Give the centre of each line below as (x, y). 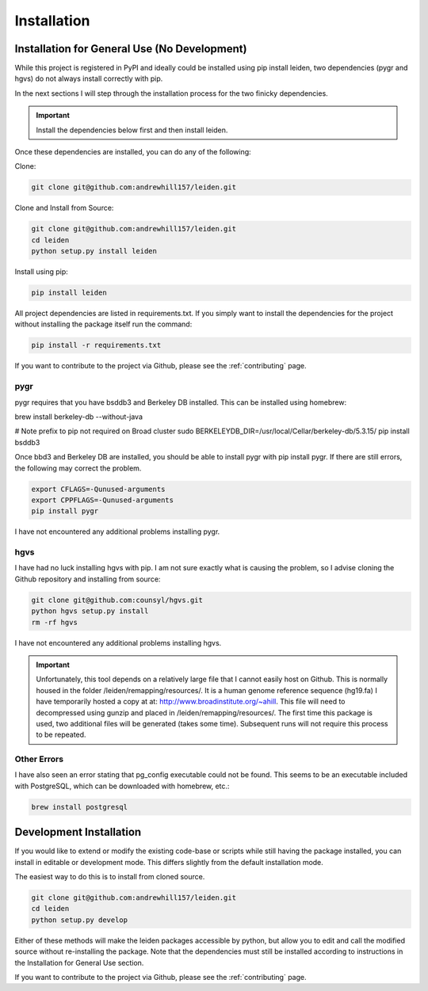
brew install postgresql (80, 807)
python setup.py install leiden (94, 251)
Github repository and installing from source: (88, 579)
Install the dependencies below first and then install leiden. (132, 130)
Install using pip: (42, 272)
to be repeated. (61, 735)
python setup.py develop (80, 920)
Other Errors (39, 759)
